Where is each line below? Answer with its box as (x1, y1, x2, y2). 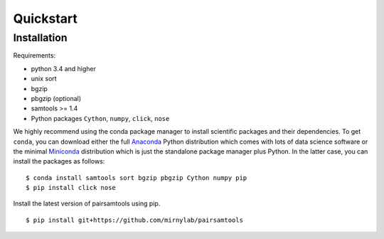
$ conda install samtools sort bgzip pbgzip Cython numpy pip (26, 174, 247, 181)
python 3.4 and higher (31, 64, 96, 73)
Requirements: (13, 51, 56, 60)
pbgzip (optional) (31, 94, 82, 102)
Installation (13, 31, 68, 44)
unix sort (31, 75, 57, 83)
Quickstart (13, 11, 78, 26)
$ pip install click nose (26, 184, 117, 192)
